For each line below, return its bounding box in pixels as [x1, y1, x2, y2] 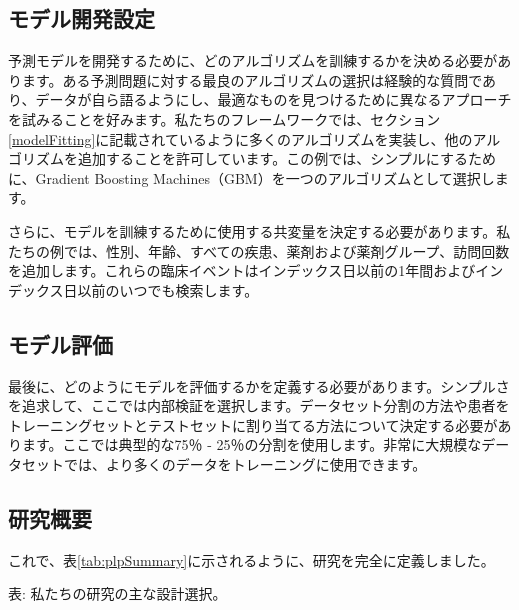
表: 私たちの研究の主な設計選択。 [8, 583, 227, 604]
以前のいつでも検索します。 [77, 279, 259, 300]
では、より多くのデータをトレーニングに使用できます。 [63, 453, 427, 474]
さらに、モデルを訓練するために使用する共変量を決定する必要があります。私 [8, 220, 511, 241]
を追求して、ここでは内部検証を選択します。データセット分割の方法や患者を [8, 395, 510, 416]
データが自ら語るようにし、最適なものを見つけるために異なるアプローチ [35, 89, 512, 110]
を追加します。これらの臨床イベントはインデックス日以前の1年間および [8, 260, 476, 281]
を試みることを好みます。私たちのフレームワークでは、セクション [8, 108, 441, 129]
